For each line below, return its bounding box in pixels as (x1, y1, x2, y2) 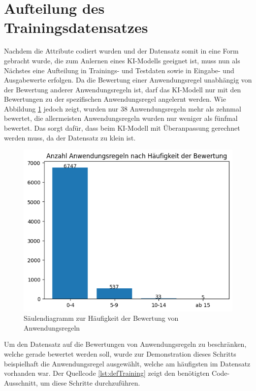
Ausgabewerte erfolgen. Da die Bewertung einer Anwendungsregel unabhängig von (4, 75, 252, 85)
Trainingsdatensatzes (4, 17, 148, 37)
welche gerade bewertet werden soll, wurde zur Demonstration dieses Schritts (4, 348, 236, 359)
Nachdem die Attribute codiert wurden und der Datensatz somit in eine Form (4, 46, 239, 56)
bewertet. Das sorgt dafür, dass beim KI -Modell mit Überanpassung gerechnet (4, 123, 240, 133)
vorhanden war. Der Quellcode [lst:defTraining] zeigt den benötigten (4, 368, 210, 378)
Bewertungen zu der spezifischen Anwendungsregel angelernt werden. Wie (4, 94, 226, 104)
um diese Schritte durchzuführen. (40, 377, 140, 388)
